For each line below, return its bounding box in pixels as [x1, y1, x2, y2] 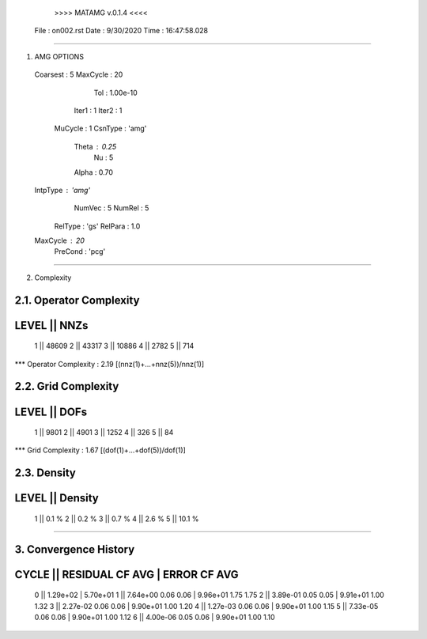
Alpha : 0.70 [74, 167, 114, 177]
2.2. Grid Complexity [14, 380, 119, 393]
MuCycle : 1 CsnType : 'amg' [54, 123, 147, 134]
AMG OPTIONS [34, 51, 85, 61]
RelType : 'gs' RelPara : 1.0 [54, 221, 141, 231]
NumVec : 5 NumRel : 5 [74, 203, 149, 213]
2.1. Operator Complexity [14, 293, 140, 307]
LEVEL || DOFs [14, 405, 87, 418]
